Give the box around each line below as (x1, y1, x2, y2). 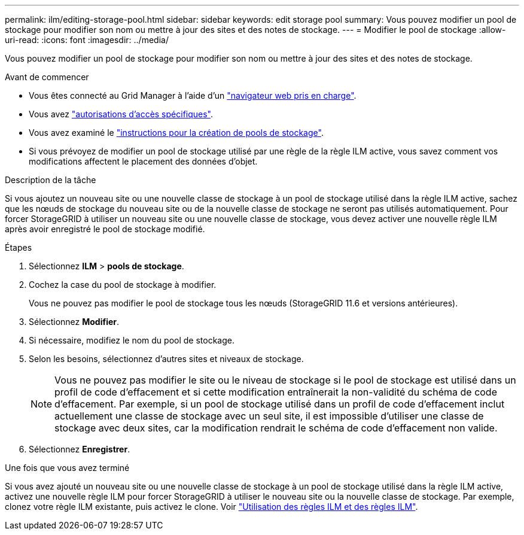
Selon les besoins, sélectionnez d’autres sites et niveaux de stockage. (29, 354, 304, 364)
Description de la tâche (5, 175, 96, 185)
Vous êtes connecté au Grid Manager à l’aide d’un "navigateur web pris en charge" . (29, 90, 357, 101)
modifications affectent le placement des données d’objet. (29, 156, 258, 166)
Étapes (5, 242, 32, 253)
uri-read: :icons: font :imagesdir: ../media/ (5, 35, 169, 45)
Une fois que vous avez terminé (5, 463, 130, 473)
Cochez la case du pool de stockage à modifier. (29, 279, 217, 290)
